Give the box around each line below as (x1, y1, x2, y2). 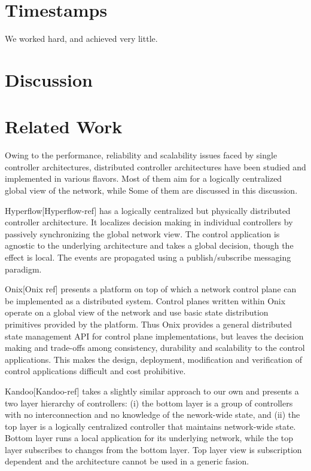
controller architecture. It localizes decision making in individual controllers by (5, 216, 293, 228)
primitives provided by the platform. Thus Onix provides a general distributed (5, 317, 292, 330)
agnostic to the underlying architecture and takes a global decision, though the (5, 239, 294, 252)
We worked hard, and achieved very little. (5, 32, 158, 45)
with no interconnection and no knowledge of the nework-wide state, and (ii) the (5, 408, 300, 421)
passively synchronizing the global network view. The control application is (5, 227, 280, 240)
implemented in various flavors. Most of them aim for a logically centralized (5, 172, 282, 185)
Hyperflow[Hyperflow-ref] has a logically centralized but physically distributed (5, 204, 291, 216)
